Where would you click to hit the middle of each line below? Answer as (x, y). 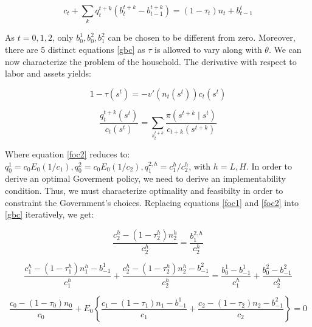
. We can (285, 49)
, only (63, 37)
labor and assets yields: (48, 73)
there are (22, 49)
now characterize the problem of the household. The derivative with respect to (151, 61)
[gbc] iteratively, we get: (50, 214)
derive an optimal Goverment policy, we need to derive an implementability (145, 178)
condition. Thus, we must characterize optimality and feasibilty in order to (144, 191)
